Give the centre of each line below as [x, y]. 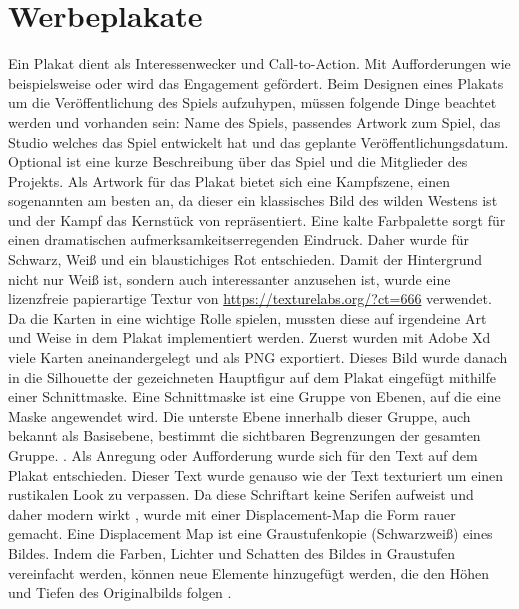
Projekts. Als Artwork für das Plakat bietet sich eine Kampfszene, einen [229, 180]
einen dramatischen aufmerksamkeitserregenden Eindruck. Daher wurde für [239, 239]
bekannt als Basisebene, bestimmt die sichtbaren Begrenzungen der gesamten [244, 435]
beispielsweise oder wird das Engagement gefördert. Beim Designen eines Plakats [256, 82]
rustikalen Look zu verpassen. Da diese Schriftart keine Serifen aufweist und [241, 494]
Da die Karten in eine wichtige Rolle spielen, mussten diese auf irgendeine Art [247, 317]
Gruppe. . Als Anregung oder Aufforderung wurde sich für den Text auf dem [243, 455]
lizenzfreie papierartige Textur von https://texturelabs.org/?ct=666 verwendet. [250, 298]
